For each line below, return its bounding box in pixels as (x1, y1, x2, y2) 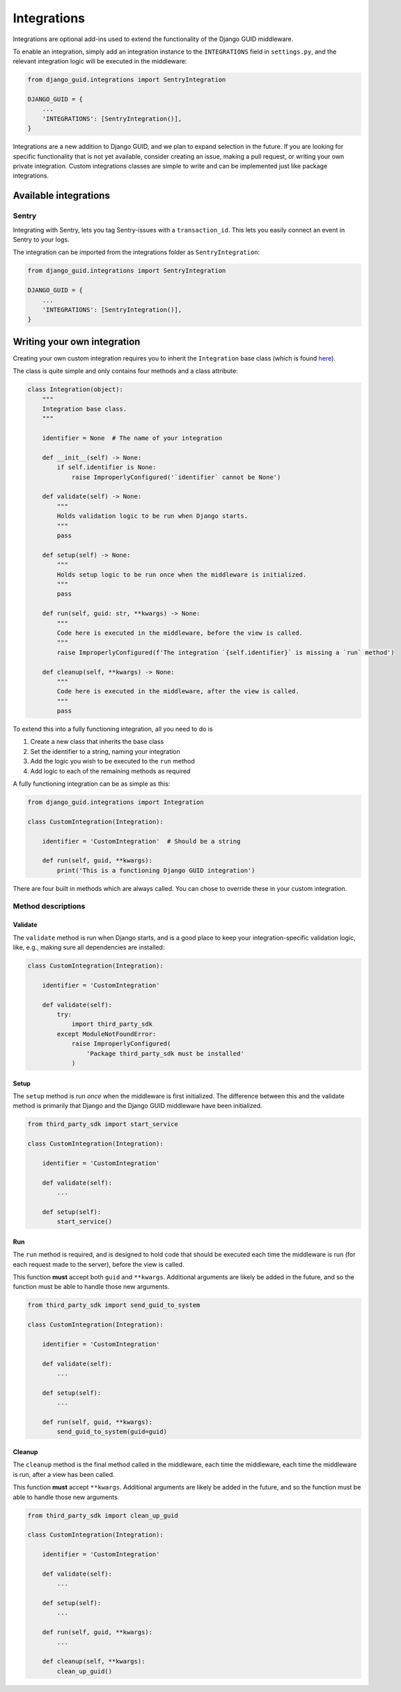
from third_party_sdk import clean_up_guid (27, 1511, 179, 1519)
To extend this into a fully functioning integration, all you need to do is (13, 725, 213, 734)
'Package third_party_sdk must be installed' (86, 1050, 244, 1057)
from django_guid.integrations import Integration (27, 798, 205, 806)
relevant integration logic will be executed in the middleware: (13, 57, 187, 65)
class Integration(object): (27, 386, 123, 393)
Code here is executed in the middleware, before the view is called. (56, 628, 303, 637)
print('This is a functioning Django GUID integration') (56, 867, 255, 874)
